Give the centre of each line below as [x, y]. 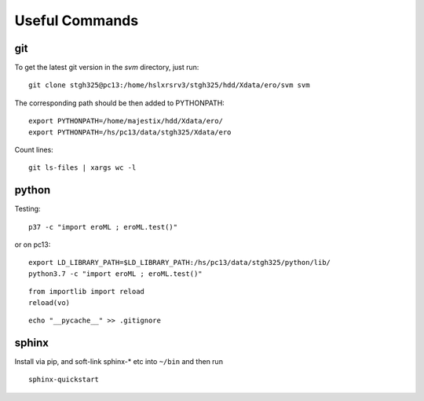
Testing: [27, 209]
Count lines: [34, 150]
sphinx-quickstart [64, 380]
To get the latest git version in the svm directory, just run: [107, 68]
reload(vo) [49, 302]
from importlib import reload [87, 292]
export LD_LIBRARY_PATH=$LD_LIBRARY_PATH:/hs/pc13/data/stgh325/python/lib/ [180, 263]
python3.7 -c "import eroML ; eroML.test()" [116, 274]
